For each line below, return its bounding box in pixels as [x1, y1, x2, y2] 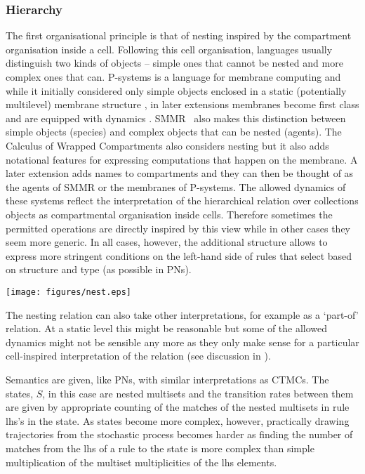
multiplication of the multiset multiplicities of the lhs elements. [6, 454, 277, 469]
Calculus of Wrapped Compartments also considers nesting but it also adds [6, 138, 329, 152]
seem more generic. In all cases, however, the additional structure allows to [6, 235, 328, 249]
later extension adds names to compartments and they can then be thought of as [6, 166, 354, 180]
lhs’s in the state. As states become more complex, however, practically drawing [6, 413, 350, 428]
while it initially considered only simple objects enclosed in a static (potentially [6, 83, 347, 98]
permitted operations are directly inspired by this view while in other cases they [6, 220, 351, 235]
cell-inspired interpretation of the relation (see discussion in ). [6, 348, 271, 363]
